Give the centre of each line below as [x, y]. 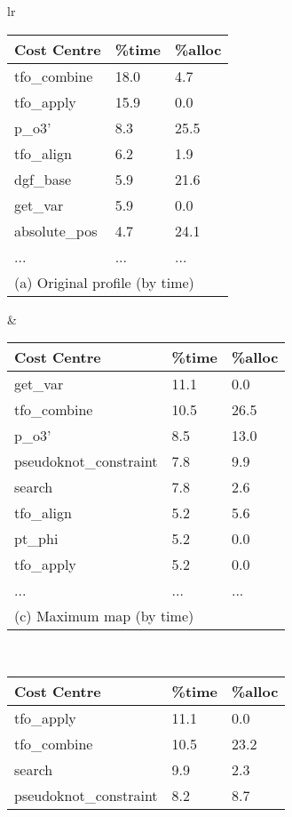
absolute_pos [56, 230]
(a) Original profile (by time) [104, 282]
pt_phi [36, 539]
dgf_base [43, 179]
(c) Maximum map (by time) [104, 616]
